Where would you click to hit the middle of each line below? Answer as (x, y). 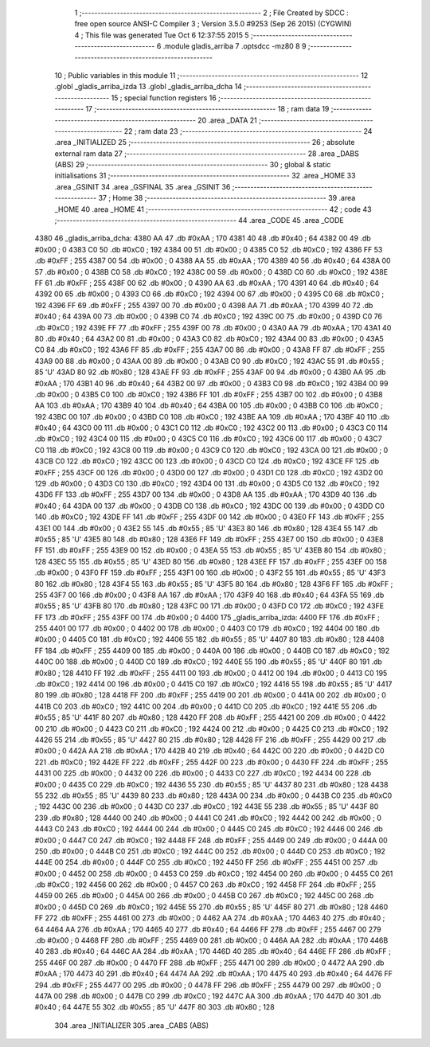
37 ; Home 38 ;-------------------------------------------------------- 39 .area (227, 198)
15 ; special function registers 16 (164, 98)
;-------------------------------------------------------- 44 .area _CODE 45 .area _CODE (199, 221)
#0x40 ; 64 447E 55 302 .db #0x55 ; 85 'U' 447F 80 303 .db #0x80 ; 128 (154, 1007)
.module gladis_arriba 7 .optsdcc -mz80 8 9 (235, 46)
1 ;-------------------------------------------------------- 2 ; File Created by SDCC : (212, 13)
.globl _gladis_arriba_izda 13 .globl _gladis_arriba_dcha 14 (149, 87)
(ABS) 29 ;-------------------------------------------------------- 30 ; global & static (193, 165)
